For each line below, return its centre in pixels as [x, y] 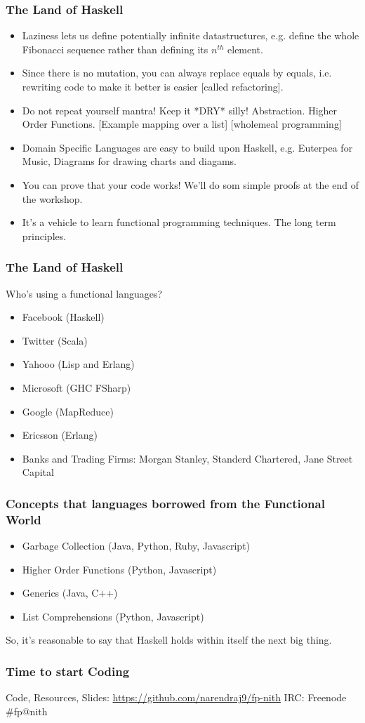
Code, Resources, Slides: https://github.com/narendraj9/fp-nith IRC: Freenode [176, 697]
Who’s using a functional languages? [84, 293]
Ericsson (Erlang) [60, 435]
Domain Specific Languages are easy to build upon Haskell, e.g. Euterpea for [187, 147]
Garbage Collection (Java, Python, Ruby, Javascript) [136, 546]
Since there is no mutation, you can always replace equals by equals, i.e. [177, 73]
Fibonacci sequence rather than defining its [115, 49]
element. [245, 49]
